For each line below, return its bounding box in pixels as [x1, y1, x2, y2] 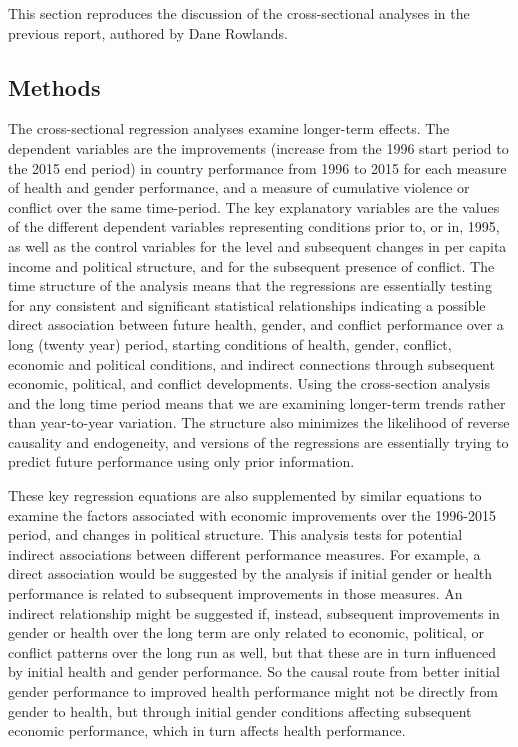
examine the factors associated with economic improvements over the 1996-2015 [8, 504, 497, 525]
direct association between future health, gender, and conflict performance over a [8, 314, 504, 335]
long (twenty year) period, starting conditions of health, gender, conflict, [8, 333, 452, 354]
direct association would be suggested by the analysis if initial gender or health [8, 563, 492, 584]
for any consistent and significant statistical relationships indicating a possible [8, 294, 486, 315]
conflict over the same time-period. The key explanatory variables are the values [8, 196, 500, 217]
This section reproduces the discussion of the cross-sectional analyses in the [8, 3, 470, 23]
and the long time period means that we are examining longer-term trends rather [8, 392, 506, 413]
